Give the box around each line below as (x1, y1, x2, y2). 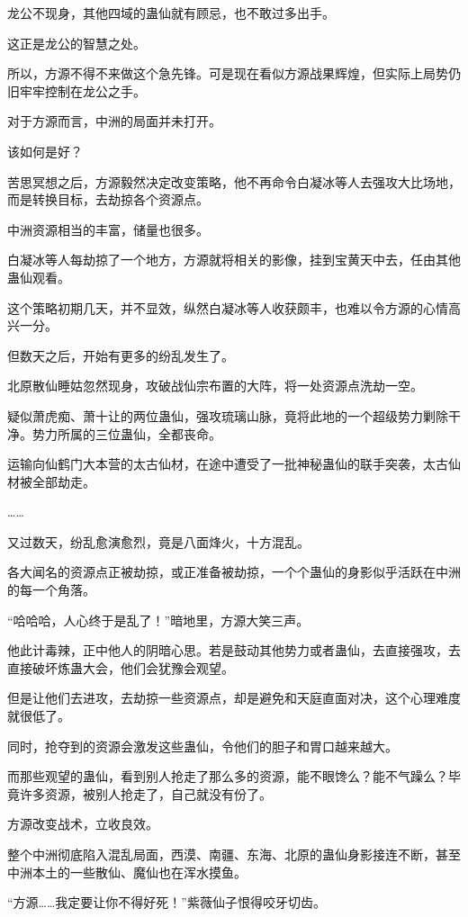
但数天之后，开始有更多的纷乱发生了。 (7, 346, 234, 364)
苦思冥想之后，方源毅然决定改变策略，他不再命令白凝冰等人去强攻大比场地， (7, 172, 461, 191)
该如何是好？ (7, 141, 83, 160)
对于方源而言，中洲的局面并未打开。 (7, 112, 221, 130)
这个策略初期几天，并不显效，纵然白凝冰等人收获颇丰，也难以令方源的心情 (7, 298, 448, 317)
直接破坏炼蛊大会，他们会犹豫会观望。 (7, 658, 234, 677)
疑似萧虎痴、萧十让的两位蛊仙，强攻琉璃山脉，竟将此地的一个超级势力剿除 (7, 406, 448, 425)
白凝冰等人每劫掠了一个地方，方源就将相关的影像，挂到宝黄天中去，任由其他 (7, 250, 461, 269)
